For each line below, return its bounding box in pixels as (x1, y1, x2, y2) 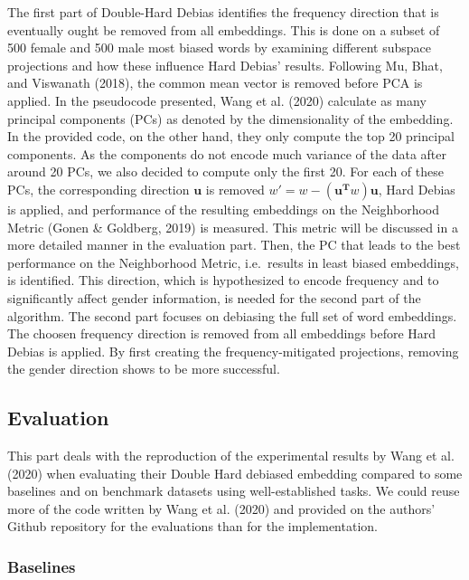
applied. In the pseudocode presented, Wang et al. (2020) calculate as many (7, 90, 427, 109)
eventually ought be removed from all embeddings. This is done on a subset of (7, 20, 440, 39)
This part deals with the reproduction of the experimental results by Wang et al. (7, 446, 455, 465)
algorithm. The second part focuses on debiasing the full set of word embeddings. (7, 306, 457, 325)
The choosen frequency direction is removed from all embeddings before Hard (7, 324, 436, 343)
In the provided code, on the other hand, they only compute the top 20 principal (7, 127, 455, 146)
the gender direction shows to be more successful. (7, 359, 280, 378)
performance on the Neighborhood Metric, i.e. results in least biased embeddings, (7, 252, 459, 271)
